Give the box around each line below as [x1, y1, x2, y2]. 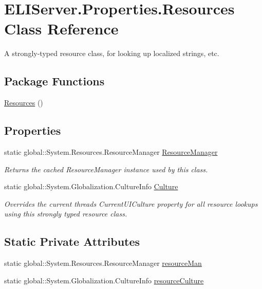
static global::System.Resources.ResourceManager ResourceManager [4, 146, 218, 157]
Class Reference [4, 18, 119, 39]
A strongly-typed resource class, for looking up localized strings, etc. [4, 48, 219, 59]
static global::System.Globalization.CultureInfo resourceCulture [4, 275, 204, 285]
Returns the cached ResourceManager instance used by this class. [4, 164, 208, 174]
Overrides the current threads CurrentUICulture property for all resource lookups [4, 198, 258, 209]
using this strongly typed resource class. [4, 208, 127, 219]
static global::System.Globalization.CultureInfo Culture [4, 181, 178, 192]
